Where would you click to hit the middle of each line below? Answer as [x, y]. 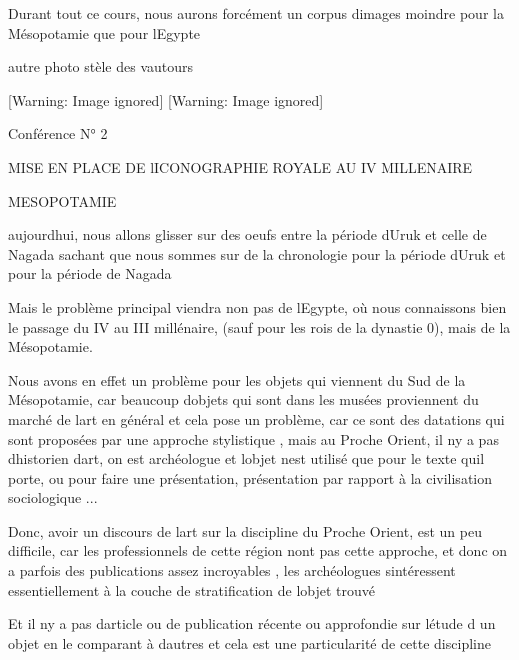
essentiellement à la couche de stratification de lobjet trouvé [191, 589]
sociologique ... [53, 497]
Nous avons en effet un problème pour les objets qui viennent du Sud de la [237, 379]
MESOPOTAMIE [62, 200]
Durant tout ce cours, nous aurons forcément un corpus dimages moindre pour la [256, 13]
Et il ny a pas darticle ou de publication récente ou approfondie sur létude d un [252, 623]
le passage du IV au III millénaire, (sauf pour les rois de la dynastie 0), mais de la [259, 326]
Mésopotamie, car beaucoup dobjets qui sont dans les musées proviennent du [243, 399]
